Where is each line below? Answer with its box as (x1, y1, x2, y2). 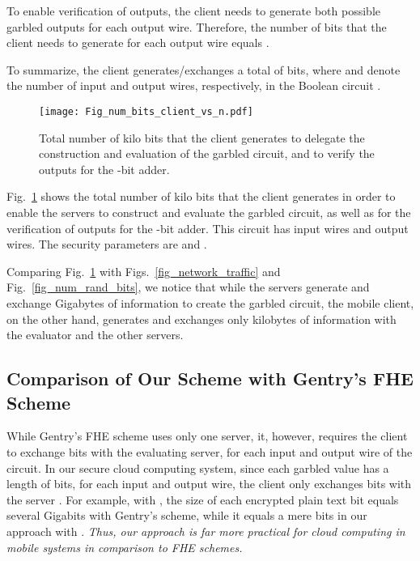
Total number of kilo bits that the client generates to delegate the (39, 129, 365, 146)
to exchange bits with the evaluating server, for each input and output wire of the (6, 443, 413, 460)
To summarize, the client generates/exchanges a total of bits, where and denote (6, 61, 401, 78)
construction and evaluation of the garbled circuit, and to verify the (39, 145, 375, 162)
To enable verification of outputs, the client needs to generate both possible (6, 2, 380, 19)
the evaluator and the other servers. (6, 326, 184, 343)
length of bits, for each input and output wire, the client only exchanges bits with (6, 475, 412, 492)
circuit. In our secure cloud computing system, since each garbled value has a (6, 459, 389, 476)
